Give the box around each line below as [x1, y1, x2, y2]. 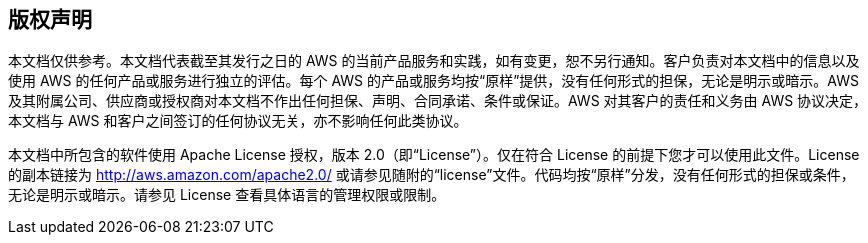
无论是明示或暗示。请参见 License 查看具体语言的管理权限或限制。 [8, 186, 446, 204]
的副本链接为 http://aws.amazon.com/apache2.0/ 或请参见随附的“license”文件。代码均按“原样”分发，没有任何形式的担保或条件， [8, 166, 855, 184]
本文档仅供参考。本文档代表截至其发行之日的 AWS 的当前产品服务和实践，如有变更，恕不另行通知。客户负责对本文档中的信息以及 [8, 52, 860, 70]
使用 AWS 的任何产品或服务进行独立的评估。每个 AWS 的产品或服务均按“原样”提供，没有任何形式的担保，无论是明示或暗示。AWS [8, 72, 860, 90]
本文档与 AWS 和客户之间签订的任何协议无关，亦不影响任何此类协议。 [8, 112, 468, 130]
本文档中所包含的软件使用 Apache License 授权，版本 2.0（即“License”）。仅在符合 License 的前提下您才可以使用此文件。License [8, 146, 860, 164]
